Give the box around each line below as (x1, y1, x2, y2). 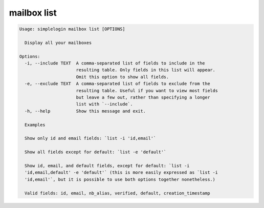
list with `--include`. (76, 102, 133, 107)
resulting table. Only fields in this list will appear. (76, 67, 216, 73)
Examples (24, 122, 45, 127)
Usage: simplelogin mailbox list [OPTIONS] (19, 26, 126, 32)
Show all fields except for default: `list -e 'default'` (24, 149, 167, 155)
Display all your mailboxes (24, 40, 92, 45)
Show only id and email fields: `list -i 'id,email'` (24, 136, 156, 141)
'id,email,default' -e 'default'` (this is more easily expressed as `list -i (24, 170, 218, 175)
